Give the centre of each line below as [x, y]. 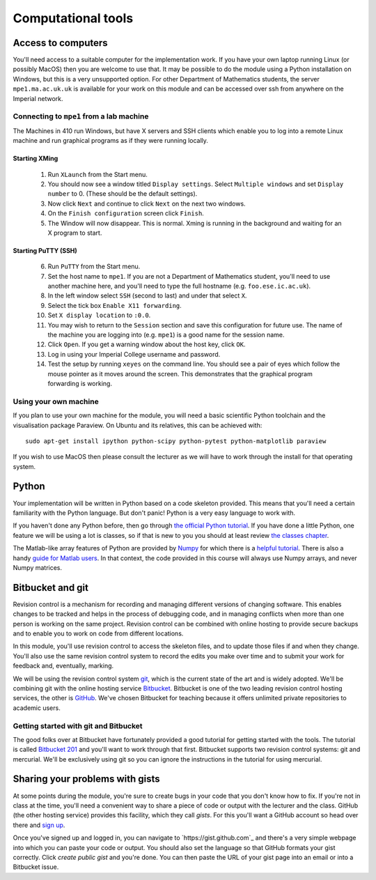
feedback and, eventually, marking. [63, 666]
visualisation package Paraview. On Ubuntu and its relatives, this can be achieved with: [138, 425]
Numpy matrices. [38, 567]
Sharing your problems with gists [86, 779]
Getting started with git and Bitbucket [78, 726]
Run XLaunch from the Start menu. [97, 174]
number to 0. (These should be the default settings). [123, 194]
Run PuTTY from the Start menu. [94, 267]
